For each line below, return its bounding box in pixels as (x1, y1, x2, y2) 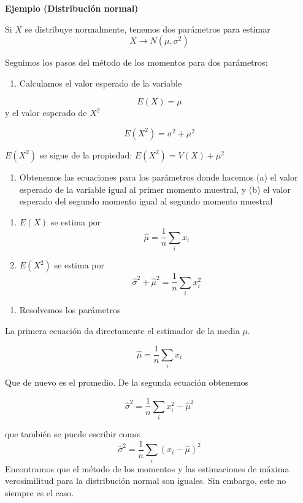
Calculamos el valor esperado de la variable (19, 76, 182, 89)
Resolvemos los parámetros (19, 303, 121, 316)
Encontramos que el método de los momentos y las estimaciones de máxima (5, 462, 290, 475)
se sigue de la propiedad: (39, 148, 132, 161)
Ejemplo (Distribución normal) (5, 2, 139, 14)
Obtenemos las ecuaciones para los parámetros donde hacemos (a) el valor (19, 170, 298, 183)
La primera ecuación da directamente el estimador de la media (5, 324, 240, 337)
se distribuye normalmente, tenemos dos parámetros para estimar (25, 22, 270, 35)
